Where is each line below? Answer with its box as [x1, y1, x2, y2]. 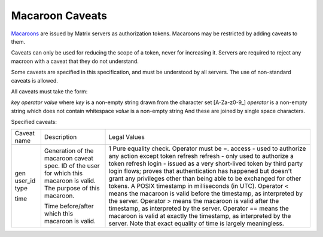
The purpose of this [44, 184, 100, 193]
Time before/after [44, 202, 94, 211]
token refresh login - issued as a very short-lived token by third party [108, 159, 303, 168]
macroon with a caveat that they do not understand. [11, 57, 139, 65]
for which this [44, 169, 83, 178]
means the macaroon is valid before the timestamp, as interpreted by [108, 189, 303, 197]
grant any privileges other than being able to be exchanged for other [108, 174, 301, 183]
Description [44, 133, 77, 141]
